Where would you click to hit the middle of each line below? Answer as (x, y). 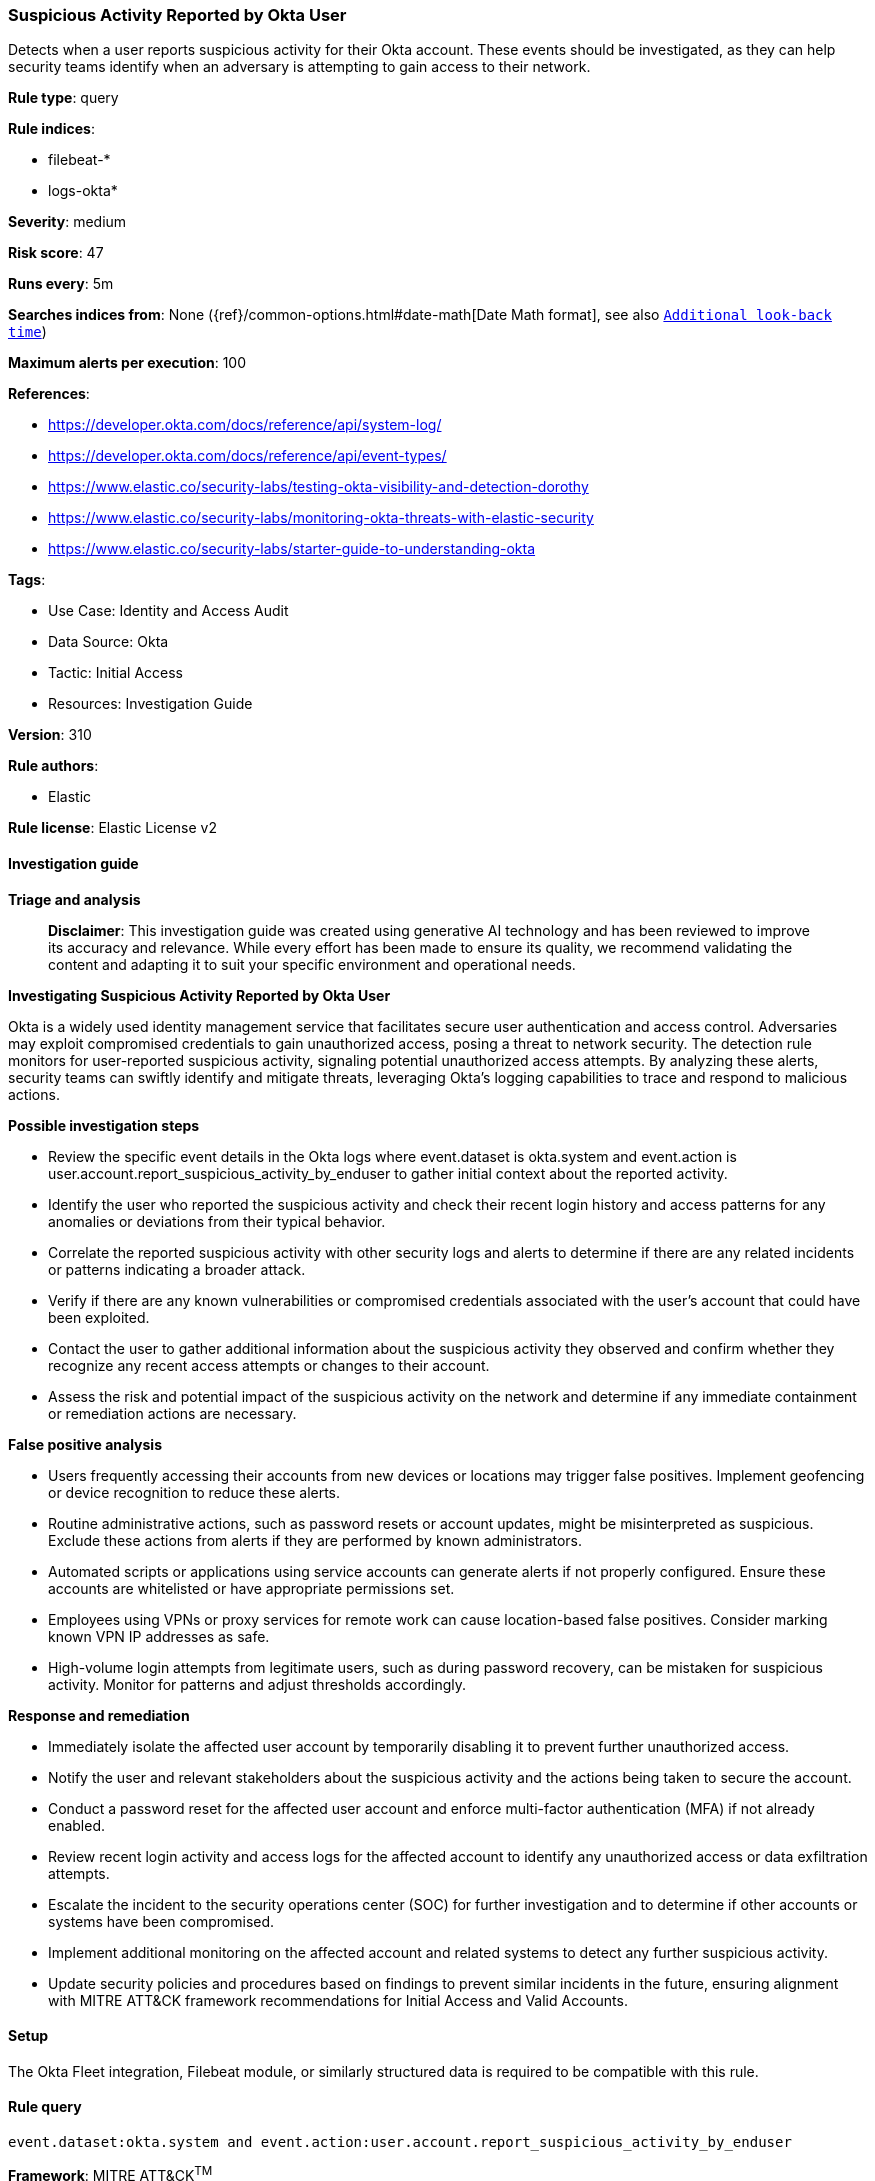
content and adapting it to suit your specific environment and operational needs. (312, 964)
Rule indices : (51, 129)
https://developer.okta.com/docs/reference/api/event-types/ (247, 456)
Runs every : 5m (61, 284)
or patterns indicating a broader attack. (177, 1269)
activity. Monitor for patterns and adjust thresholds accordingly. (257, 1684)
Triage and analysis (74, 899)
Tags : (27, 580)
